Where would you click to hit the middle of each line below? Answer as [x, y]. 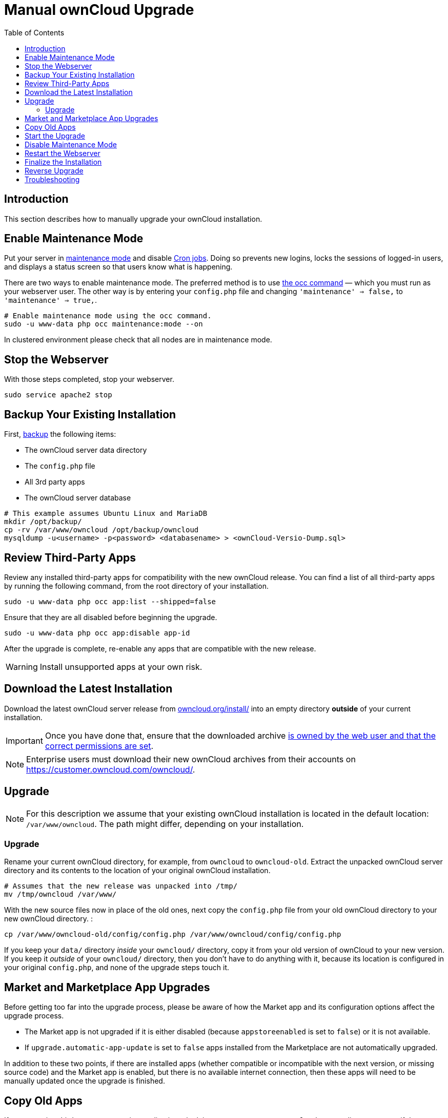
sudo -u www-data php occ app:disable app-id [97, 633]
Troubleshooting [52, 179]
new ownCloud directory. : [48, 919]
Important [24, 740]
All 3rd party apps [55, 482]
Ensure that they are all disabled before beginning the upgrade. [111, 617]
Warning [22, 667]
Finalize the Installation [63, 162]
